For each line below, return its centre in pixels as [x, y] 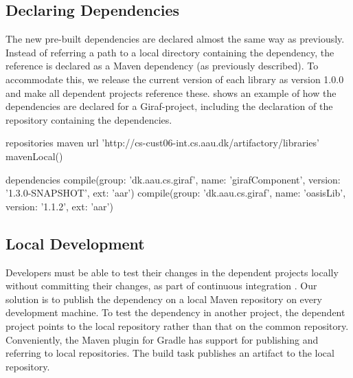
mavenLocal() [34, 156]
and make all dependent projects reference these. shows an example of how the [171, 92]
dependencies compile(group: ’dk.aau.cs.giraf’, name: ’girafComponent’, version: [173, 179]
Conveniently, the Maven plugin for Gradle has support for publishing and [162, 339]
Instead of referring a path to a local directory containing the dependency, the [170, 52]
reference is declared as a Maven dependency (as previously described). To [162, 66]
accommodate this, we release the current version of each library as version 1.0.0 [175, 79]
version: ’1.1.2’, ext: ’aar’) [59, 206]
